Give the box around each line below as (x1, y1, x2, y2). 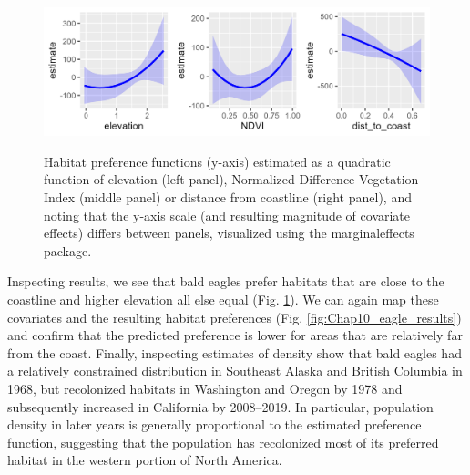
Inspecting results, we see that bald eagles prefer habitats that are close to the (7, 272, 444, 291)
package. (44, 241, 92, 260)
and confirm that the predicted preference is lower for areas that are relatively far (7, 325, 463, 345)
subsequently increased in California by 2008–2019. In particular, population (7, 397, 434, 416)
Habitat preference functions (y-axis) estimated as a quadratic (44, 151, 391, 170)
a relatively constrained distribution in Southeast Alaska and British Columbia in (7, 361, 463, 380)
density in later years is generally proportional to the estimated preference (7, 415, 422, 434)
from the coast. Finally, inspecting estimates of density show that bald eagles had (7, 343, 462, 362)
